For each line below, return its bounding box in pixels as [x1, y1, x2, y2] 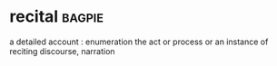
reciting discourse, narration [9, 45, 115, 56]
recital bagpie [9, 6, 104, 27]
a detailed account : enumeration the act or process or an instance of [9, 36, 269, 47]
